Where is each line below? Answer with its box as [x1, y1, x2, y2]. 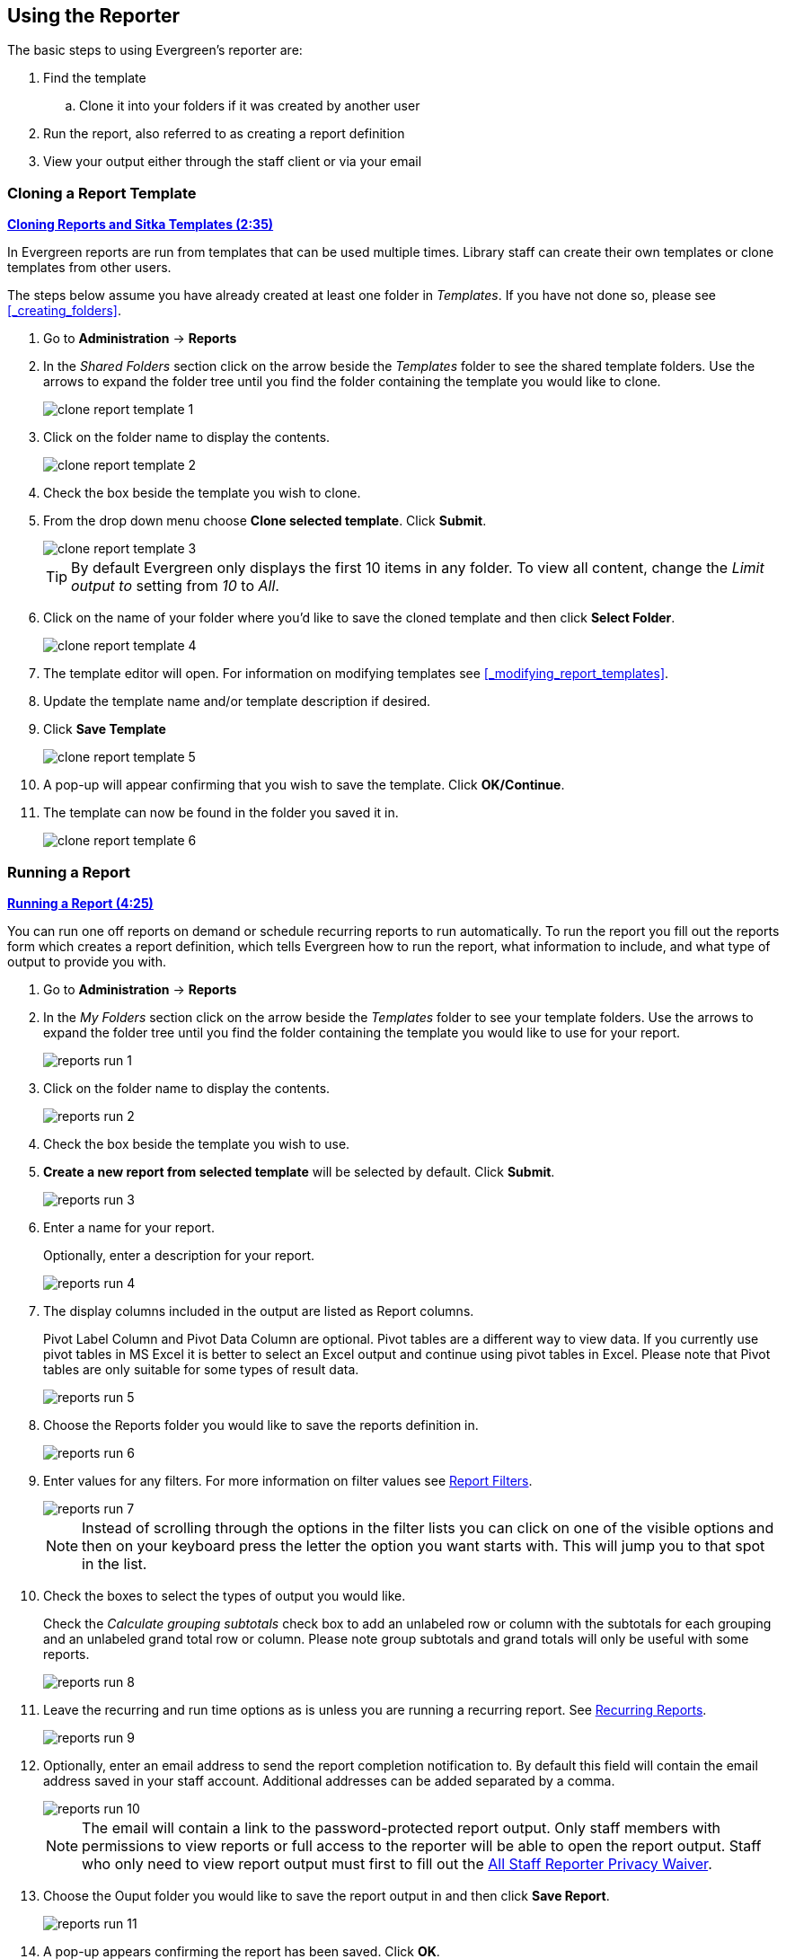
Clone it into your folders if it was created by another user [79, 98, 420, 114]
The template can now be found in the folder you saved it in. [43, 805, 399, 821]
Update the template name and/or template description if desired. [43, 693, 431, 710]
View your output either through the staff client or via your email [43, 154, 422, 170]
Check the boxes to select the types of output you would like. [43, 1587, 406, 1603]
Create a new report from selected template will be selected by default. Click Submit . [43, 1163, 555, 1179]
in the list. [82, 1554, 147, 1573]
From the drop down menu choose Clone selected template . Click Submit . [43, 513, 487, 529]
